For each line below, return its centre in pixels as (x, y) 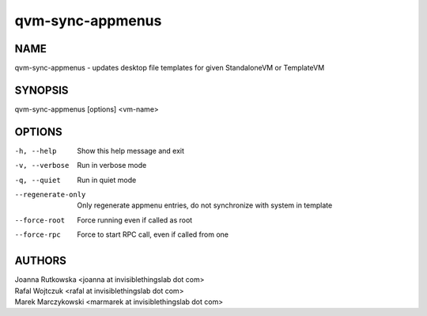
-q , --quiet (38, 180)
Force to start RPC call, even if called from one (153, 234)
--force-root (40, 220)
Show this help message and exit (131, 150)
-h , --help (36, 151)
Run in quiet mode (107, 180)
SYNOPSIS (42, 90)
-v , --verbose (42, 166)
